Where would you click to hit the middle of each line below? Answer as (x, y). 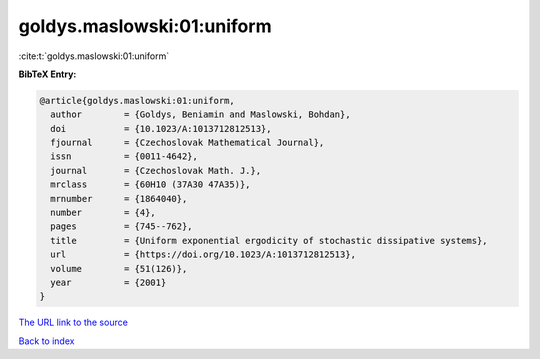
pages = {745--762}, (122, 226)
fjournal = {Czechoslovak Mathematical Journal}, (187, 143)
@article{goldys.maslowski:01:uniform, (137, 100)
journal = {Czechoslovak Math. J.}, (156, 170)
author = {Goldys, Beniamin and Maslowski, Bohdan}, (200, 114)
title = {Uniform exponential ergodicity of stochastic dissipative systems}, (269, 240)
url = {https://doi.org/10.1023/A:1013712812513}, (203, 254)
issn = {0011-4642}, (124, 156)
